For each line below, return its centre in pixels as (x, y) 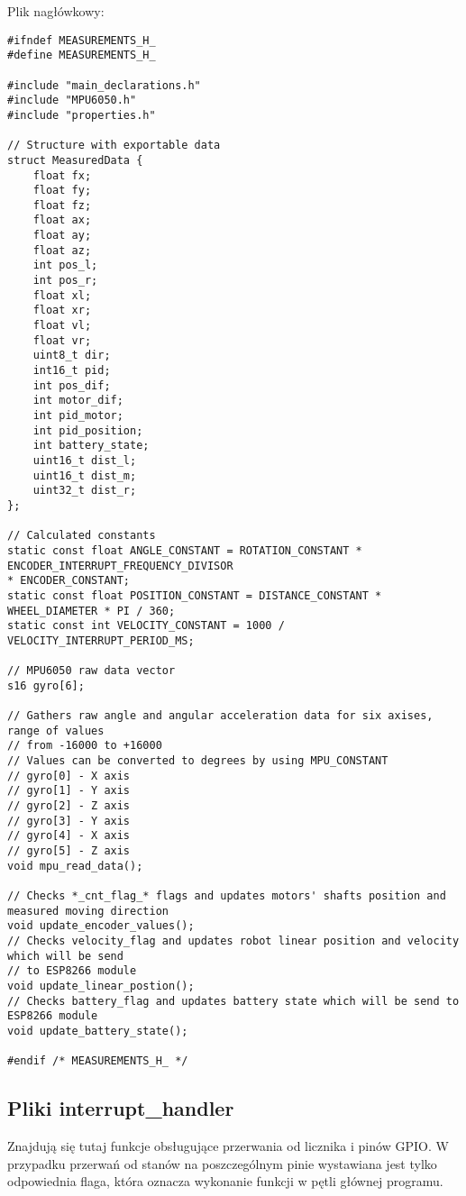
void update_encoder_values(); (101, 926)
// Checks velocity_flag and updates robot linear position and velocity (233, 940)
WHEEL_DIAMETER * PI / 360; (91, 611)
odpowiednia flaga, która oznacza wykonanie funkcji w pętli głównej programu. (225, 1181)
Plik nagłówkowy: (56, 11)
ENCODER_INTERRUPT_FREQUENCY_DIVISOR (120, 566)
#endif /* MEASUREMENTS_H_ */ (98, 1061)
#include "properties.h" (82, 115)
